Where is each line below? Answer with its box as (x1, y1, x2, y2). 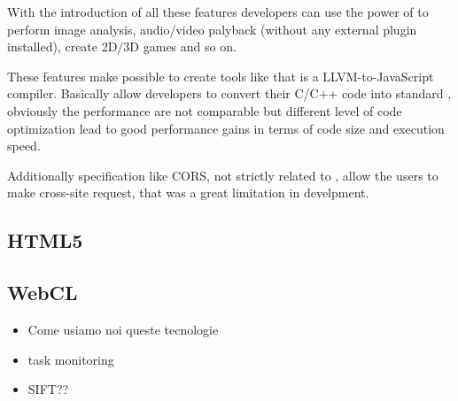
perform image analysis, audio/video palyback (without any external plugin (7, 19, 417, 38)
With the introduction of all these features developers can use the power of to (7, 3, 429, 20)
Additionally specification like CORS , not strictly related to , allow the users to (7, 166, 439, 184)
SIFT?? (27, 380, 69, 398)
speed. (7, 136, 41, 155)
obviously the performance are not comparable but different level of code (7, 101, 402, 120)
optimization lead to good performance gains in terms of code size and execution (7, 119, 445, 137)
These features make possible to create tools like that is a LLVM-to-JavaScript (7, 66, 434, 85)
